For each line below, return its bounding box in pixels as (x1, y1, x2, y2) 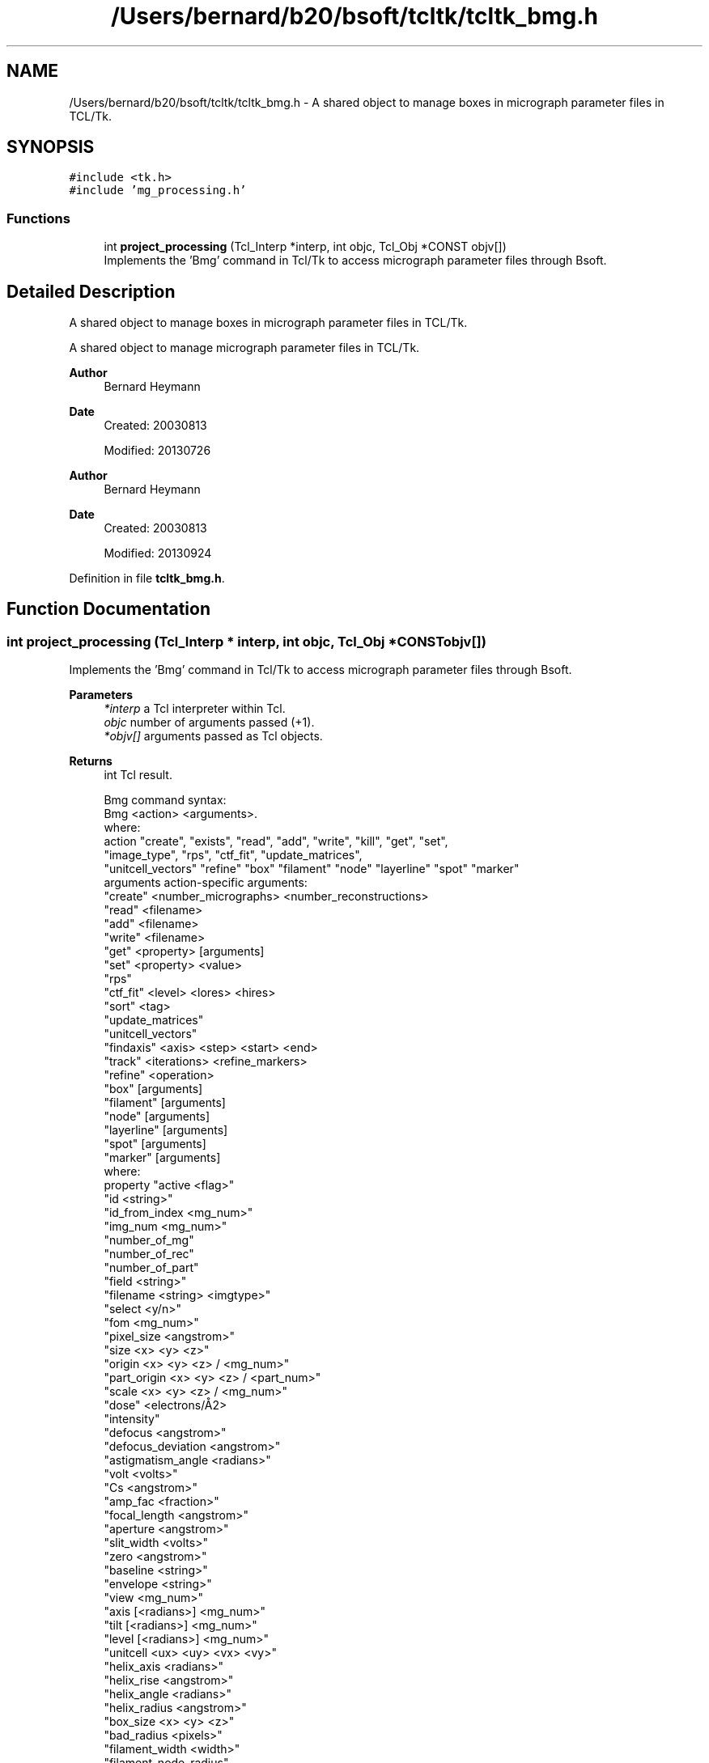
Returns (69, 754, 113, 769)
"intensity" (104, 1412, 160, 1426)
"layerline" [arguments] (104, 1123, 228, 1138)
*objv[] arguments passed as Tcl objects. (104, 729, 323, 744)
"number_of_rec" (104, 1247, 194, 1261)
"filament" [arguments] (104, 1096, 226, 1110)
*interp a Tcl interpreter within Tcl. (104, 701, 286, 716)
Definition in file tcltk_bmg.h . (69, 571, 225, 586)
